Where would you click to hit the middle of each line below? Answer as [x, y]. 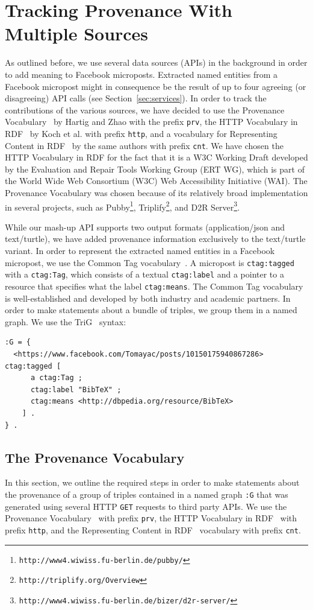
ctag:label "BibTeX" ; [76, 389]
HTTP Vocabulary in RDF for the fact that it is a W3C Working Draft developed [156, 157]
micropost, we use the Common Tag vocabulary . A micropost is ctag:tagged [150, 262]
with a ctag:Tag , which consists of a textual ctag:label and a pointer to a [144, 274]
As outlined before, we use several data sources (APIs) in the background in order [156, 62]
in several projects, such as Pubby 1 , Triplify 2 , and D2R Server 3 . [122, 206]
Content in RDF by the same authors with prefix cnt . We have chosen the [144, 145]
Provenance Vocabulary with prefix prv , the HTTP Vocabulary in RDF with [151, 518]
